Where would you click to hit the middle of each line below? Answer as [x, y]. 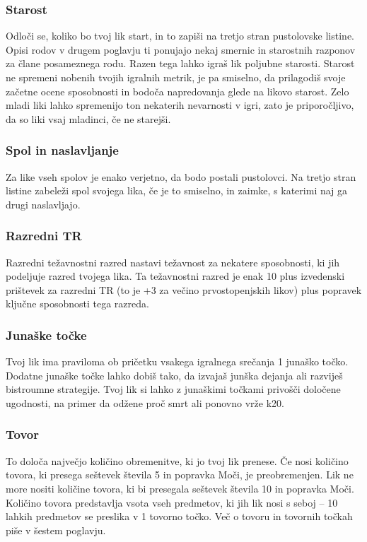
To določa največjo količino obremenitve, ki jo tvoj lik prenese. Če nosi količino [177, 460]
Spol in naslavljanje [62, 150]
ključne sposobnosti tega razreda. [77, 304]
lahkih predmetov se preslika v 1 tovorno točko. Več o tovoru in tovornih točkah [179, 516]
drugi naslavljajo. [43, 204]
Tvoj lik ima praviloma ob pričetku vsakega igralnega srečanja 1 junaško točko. [177, 361]
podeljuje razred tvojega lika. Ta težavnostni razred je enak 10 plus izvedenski [175, 276]
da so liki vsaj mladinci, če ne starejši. [88, 118]
